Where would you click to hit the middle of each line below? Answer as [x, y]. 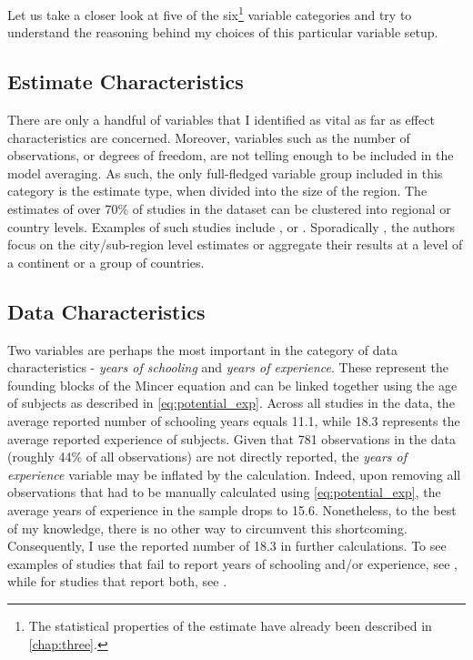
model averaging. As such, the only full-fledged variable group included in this [225, 173]
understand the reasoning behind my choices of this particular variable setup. [223, 32]
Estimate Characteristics [126, 81]
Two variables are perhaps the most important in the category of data [202, 349]
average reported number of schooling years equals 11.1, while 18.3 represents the [234, 420]
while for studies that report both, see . [117, 581]
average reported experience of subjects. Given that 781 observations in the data [231, 438]
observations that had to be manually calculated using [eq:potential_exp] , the [224, 492]
